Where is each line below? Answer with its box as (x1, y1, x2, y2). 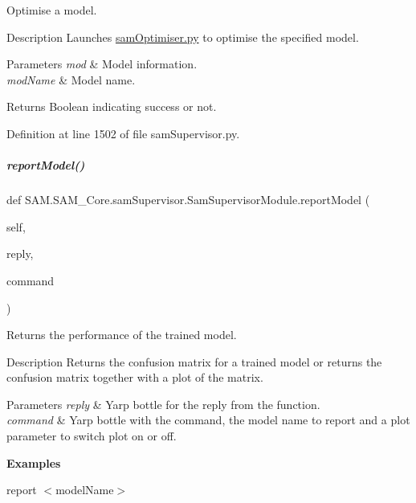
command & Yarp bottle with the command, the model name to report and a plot (6, 411, 410, 428)
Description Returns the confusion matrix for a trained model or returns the (6, 353, 382, 370)
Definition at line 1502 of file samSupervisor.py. (6, 125, 240, 141)
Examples (6, 454, 61, 471)
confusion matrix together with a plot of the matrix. (6, 369, 263, 386)
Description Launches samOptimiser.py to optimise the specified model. (6, 28, 359, 45)
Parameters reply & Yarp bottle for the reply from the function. (6, 395, 320, 412)
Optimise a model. (6, 2, 97, 18)
